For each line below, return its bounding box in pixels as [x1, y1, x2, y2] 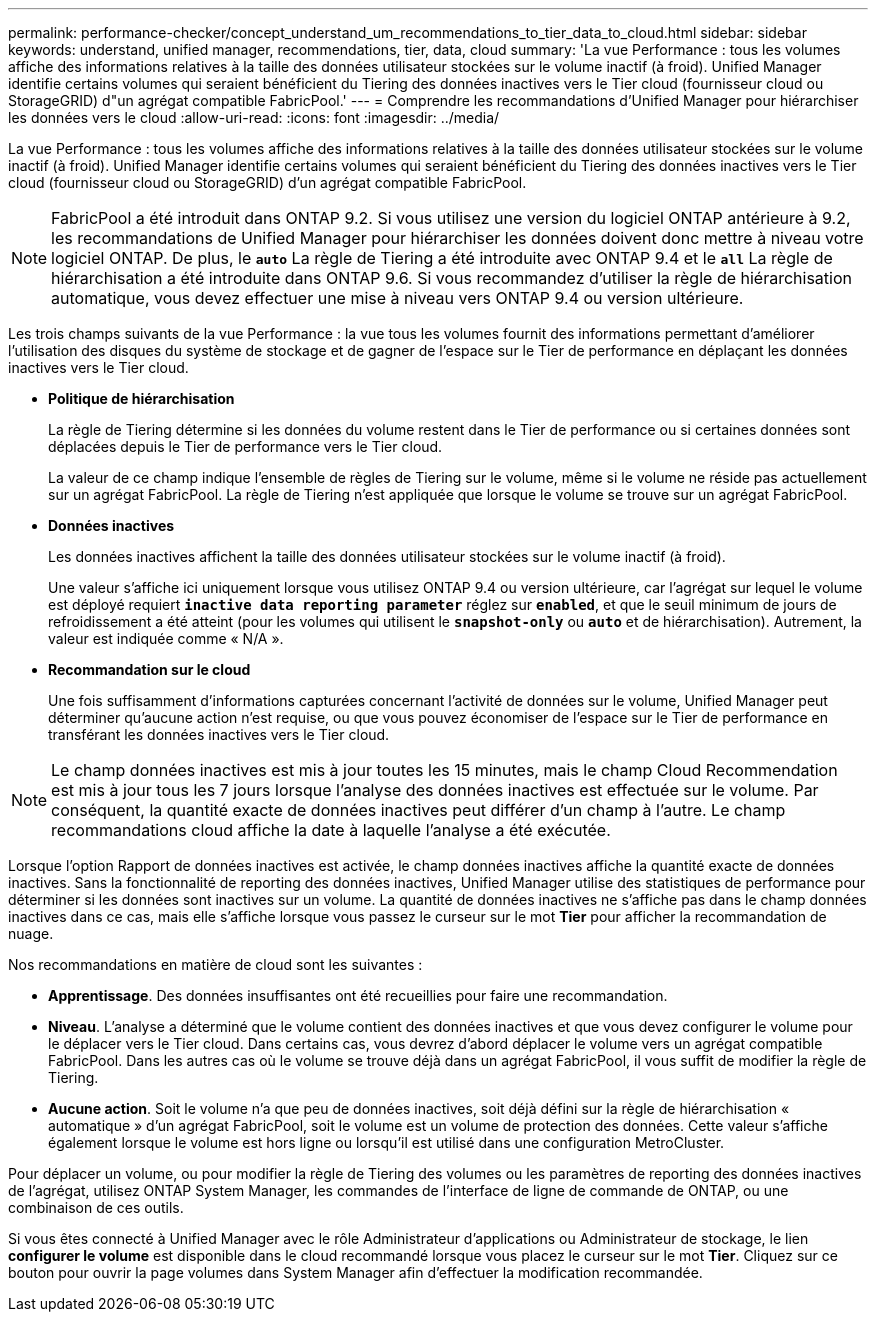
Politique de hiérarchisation [48, 390, 235, 407]
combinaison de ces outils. [8, 1199, 184, 1216]
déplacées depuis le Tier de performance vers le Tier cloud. [48, 438, 443, 455]
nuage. [8, 925, 54, 942]
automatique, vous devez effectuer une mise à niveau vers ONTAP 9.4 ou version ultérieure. [51, 288, 744, 308]
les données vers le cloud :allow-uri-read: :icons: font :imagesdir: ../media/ [8, 109, 500, 126]
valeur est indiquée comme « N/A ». [48, 630, 284, 647]
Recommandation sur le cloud [48, 661, 251, 678]
